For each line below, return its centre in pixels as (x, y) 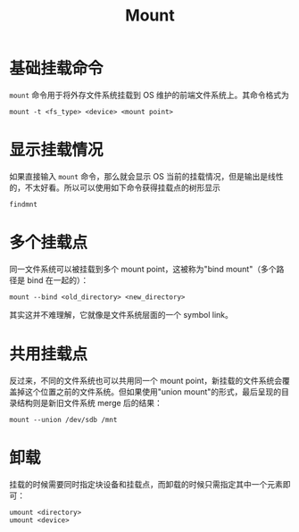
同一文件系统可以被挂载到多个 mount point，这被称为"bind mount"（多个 (143, 269)
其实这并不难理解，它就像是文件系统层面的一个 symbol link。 (121, 314)
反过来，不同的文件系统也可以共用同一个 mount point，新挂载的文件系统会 (146, 380)
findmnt (24, 204)
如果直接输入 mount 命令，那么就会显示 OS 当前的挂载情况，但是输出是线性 (146, 176)
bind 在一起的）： (58, 280)
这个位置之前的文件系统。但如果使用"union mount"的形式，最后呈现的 (153, 391)
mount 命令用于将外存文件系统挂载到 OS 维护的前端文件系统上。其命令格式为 (149, 95)
